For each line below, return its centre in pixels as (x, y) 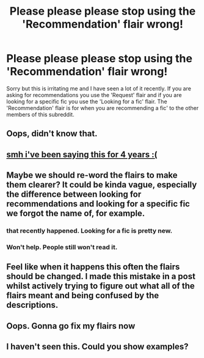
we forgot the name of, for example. (76, 214)
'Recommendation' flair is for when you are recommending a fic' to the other (103, 108)
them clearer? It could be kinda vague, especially (102, 185)
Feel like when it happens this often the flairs (93, 267)
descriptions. (32, 305)
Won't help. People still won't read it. (62, 247)
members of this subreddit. (40, 114)
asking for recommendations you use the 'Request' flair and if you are (94, 95)
